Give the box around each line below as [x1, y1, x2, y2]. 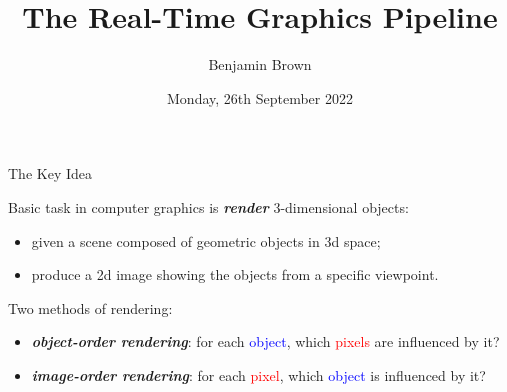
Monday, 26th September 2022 [167, 87, 353, 108]
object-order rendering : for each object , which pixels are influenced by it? [31, 331, 500, 352]
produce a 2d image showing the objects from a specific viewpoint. [31, 264, 439, 285]
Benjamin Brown [208, 54, 312, 75]
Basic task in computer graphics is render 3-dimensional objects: [8, 196, 409, 217]
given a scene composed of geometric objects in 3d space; [31, 230, 381, 251]
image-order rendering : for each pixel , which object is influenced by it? [31, 364, 486, 385]
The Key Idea [8, 163, 92, 184]
